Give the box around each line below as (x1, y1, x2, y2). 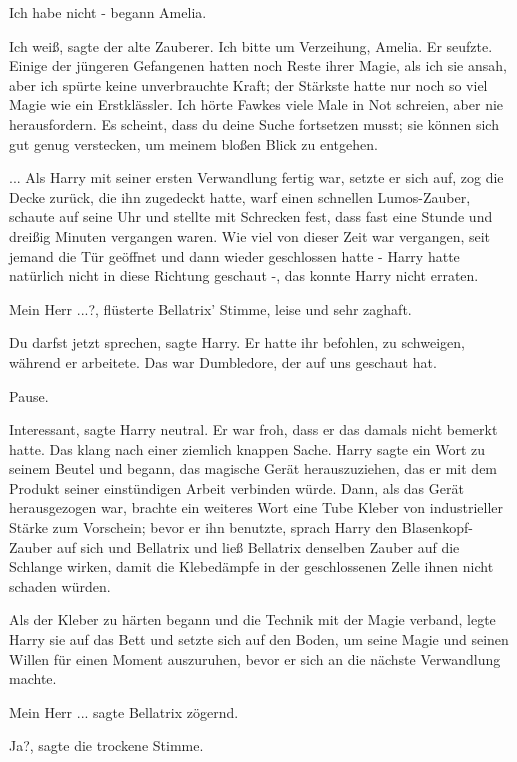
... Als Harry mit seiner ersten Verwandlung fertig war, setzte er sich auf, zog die (9, 167, 504, 188)
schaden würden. (9, 575, 111, 596)
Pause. (9, 385, 49, 406)
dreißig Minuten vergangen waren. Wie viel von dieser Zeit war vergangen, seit (9, 225, 491, 246)
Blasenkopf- (401, 517, 473, 538)
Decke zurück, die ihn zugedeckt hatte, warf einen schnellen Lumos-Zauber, (9, 186, 471, 207)
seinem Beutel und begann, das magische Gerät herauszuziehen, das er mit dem (9, 458, 498, 479)
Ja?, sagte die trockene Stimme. (9, 735, 204, 756)
